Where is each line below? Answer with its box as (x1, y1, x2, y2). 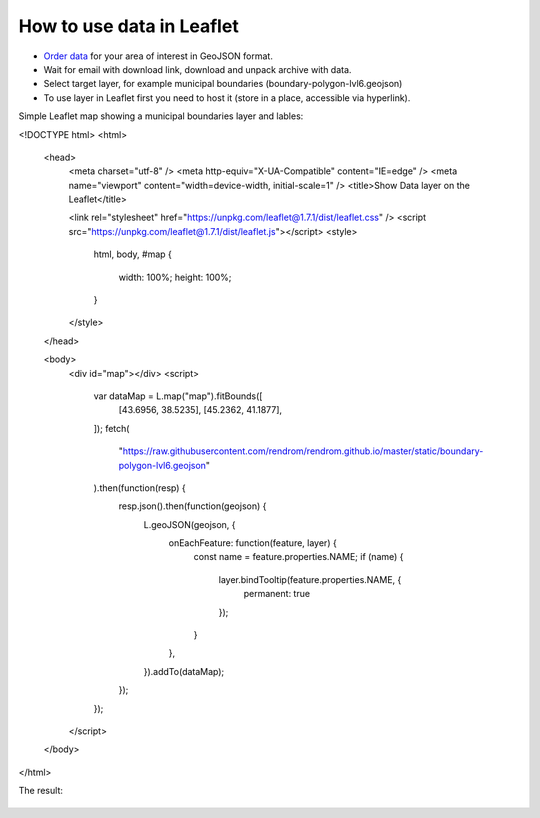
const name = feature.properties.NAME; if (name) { (193, 551, 404, 563)
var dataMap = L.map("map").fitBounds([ (93, 390, 263, 402)
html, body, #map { (93, 248, 172, 260)
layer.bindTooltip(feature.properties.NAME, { (218, 573, 402, 585)
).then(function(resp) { (93, 481, 187, 494)
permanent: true (243, 588, 310, 600)
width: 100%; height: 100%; (118, 271, 232, 283)
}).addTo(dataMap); (143, 665, 225, 677)
